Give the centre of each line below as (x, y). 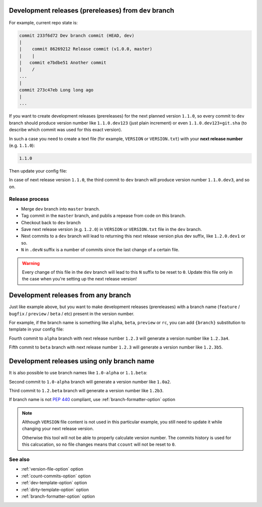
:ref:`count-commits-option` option (56, 476)
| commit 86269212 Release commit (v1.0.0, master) (86, 49)
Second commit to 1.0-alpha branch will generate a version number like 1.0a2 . (90, 382)
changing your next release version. (58, 429)
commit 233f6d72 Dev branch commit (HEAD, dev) (77, 35)
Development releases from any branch (70, 295)
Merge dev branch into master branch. (61, 209)
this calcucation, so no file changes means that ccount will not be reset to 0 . (99, 444)
